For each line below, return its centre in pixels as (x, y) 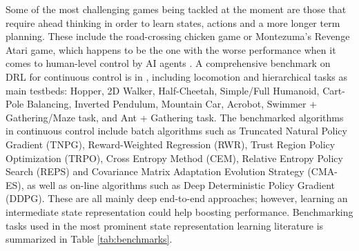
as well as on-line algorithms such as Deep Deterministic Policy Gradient (181, 184)
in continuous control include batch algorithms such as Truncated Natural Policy (176, 131)
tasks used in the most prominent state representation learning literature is (165, 225)
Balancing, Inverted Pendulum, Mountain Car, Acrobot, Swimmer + (172, 104)
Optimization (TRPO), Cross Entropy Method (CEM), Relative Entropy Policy (174, 158)
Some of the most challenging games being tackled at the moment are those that (176, 9)
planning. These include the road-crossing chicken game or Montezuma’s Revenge (178, 36)
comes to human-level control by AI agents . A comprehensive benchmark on (168, 63)
